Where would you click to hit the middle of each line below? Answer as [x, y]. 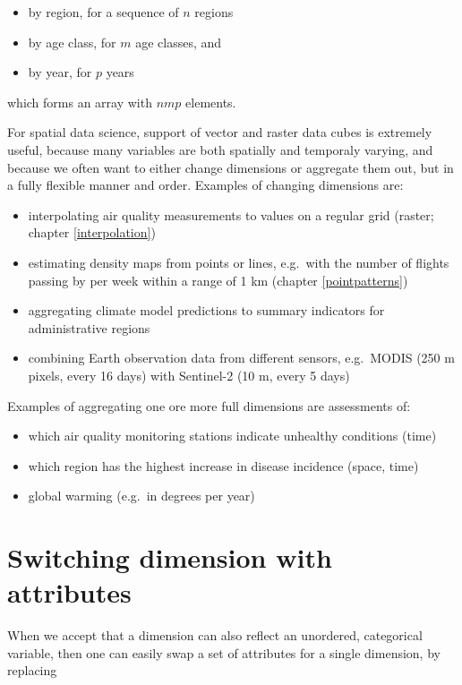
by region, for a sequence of [103, 12]
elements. [211, 102]
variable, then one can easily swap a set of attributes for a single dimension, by [224, 652]
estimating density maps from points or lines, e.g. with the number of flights [239, 262]
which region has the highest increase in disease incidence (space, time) [223, 465]
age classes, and [179, 42]
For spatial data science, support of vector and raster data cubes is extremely [220, 132]
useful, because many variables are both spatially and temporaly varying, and [220, 149]
